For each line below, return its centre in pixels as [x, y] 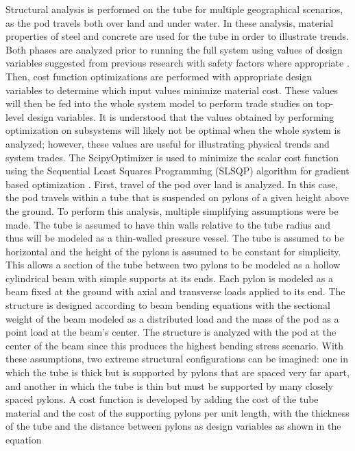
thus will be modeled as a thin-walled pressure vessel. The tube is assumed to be [175, 238]
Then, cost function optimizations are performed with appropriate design [159, 76]
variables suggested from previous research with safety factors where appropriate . [177, 63]
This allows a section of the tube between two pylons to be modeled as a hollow [173, 265]
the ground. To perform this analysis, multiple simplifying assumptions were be [172, 210]
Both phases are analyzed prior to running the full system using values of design [174, 49]
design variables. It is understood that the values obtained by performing [181, 116]
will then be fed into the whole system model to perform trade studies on [159, 103]
